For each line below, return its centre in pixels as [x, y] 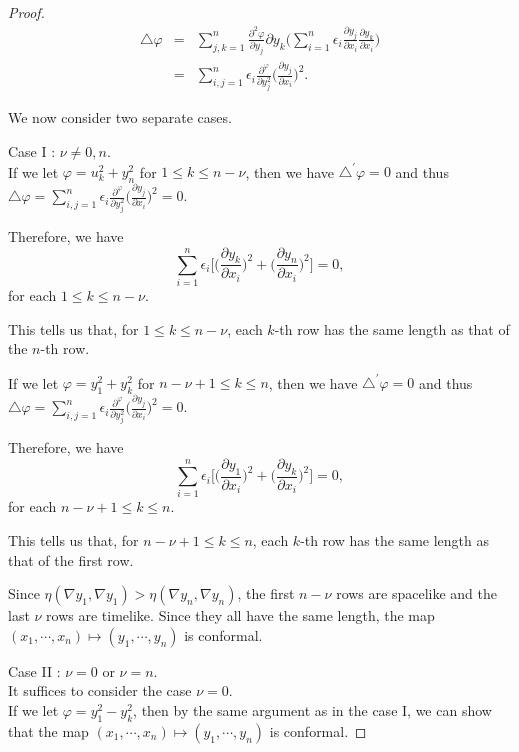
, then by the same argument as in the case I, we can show [312, 710]
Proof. [26, 12]
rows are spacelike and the [416, 593]
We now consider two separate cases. [120, 117]
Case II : [34, 670]
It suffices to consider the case [100, 690]
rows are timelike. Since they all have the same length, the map [240, 615]
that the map [48, 730]
